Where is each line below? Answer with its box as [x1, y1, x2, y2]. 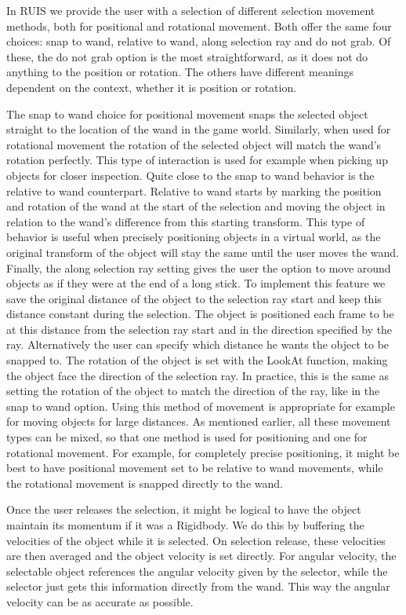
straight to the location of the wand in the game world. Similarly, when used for [6, 121, 391, 137]
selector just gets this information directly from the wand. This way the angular [6, 578, 390, 595]
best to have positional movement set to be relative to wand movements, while [6, 459, 383, 476]
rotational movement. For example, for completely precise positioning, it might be [6, 444, 400, 460]
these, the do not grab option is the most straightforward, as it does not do [6, 48, 368, 64]
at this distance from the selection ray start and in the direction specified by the [6, 320, 393, 337]
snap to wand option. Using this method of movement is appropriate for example [6, 397, 395, 414]
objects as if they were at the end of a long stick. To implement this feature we [6, 275, 386, 291]
